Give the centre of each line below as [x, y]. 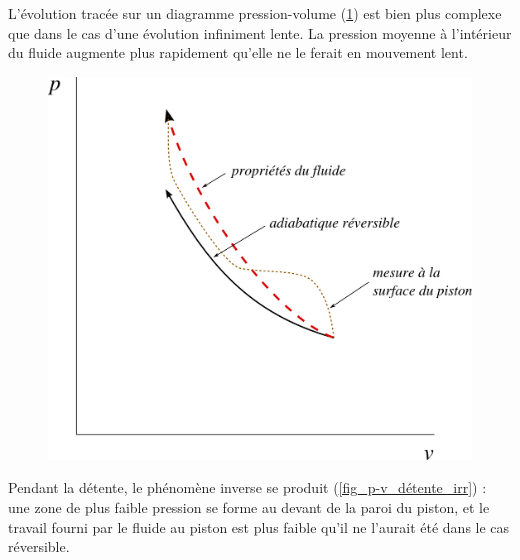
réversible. [39, 546]
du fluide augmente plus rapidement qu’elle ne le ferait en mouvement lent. [238, 52]
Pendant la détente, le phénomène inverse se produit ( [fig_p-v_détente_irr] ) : [247, 487]
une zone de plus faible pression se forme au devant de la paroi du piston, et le [249, 506]
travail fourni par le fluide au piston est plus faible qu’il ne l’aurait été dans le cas [259, 526]
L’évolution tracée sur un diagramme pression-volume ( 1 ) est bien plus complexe [255, 13]
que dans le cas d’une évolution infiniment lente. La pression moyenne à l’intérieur [260, 32]
